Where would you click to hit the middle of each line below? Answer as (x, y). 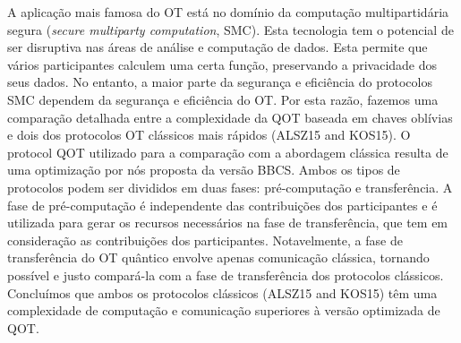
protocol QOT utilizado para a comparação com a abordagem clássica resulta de (228, 152)
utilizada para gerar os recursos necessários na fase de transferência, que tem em (228, 223)
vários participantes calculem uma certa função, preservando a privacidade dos (222, 64)
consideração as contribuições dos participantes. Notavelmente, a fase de (205, 240)
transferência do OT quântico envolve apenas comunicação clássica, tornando (218, 257)
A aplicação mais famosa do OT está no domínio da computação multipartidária (228, 12)
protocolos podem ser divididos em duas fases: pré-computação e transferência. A (230, 187)
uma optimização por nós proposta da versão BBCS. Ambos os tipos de (204, 170)
